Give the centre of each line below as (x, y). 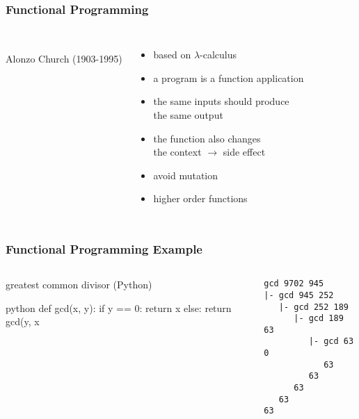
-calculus (218, 55)
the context (177, 152)
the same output (188, 115)
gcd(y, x (23, 321)
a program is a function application (229, 77)
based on (172, 55)
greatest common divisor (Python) (79, 285)
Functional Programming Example (104, 248)
